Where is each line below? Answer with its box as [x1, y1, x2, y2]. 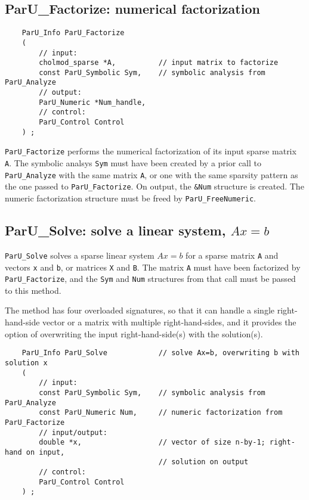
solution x [5, 358, 48, 367]
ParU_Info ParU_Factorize [21, 29, 125, 38]
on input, [26, 448, 65, 456]
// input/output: [39, 428, 107, 437]
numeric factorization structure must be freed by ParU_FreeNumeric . [5, 192, 256, 204]
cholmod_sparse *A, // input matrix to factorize [39, 58, 279, 67]
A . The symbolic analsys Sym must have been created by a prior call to [5, 157, 261, 169]
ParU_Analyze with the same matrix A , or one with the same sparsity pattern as [5, 168, 298, 181]
